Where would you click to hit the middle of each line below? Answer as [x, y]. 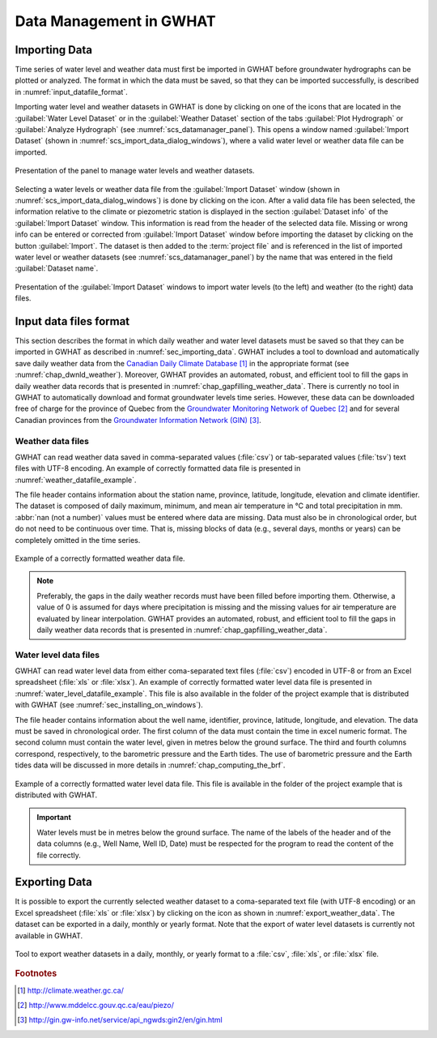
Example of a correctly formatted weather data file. [100, 558]
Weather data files [52, 441]
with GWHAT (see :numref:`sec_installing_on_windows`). [109, 705]
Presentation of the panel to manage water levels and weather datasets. [135, 171]
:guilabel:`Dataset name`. [57, 268]
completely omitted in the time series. [78, 540]
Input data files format [72, 321]
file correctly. [59, 855]
